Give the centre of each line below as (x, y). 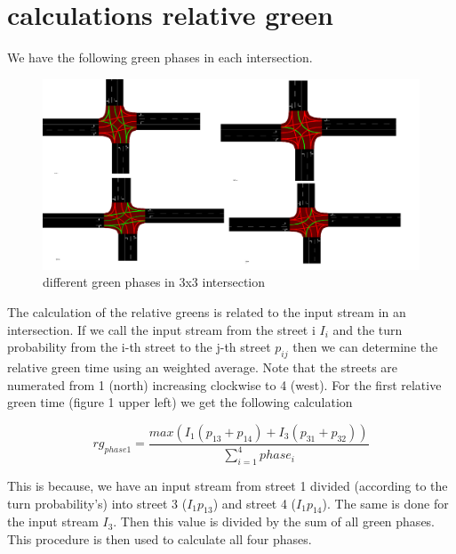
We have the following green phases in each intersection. (160, 57)
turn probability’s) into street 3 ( (97, 503)
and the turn (368, 329)
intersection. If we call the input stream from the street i (161, 329)
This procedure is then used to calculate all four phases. (160, 538)
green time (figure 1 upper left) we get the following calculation (180, 402)
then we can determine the (365, 347)
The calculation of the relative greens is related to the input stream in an (207, 311)
